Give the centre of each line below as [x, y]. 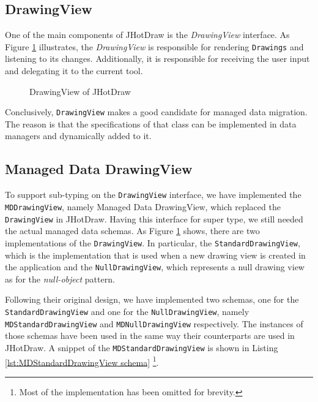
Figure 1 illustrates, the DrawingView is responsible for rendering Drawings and [154, 46]
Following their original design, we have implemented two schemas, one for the [152, 299]
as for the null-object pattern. [60, 279]
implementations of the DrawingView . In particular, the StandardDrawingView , [153, 242]
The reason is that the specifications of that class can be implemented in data [151, 123]
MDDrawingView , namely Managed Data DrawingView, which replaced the [143, 206]
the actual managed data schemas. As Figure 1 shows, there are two [132, 231]
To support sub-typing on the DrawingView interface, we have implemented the [153, 195]
